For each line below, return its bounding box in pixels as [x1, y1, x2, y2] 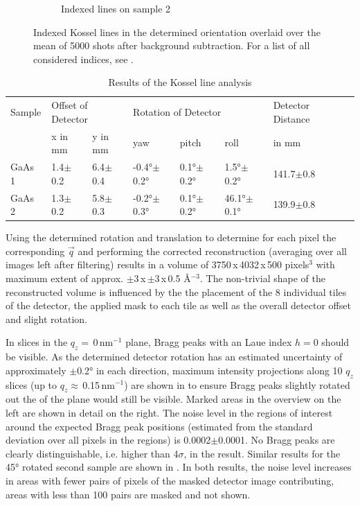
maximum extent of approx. [6, 271, 123, 285]
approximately [6, 363, 66, 377]
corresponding [6, 243, 65, 258]
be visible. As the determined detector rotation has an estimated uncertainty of [6, 349, 343, 364]
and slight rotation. [6, 311, 87, 326]
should [321, 335, 350, 349]
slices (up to [6, 377, 57, 392]
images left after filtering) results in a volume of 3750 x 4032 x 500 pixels [6, 257, 309, 272]
